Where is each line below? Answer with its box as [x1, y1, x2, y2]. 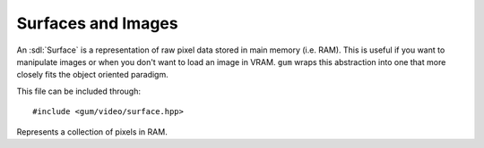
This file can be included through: [16, 86, 142, 96]
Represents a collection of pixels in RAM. [16, 126, 168, 137]
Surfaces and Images [16, 13, 178, 33]
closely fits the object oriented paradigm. [16, 70, 169, 80]
